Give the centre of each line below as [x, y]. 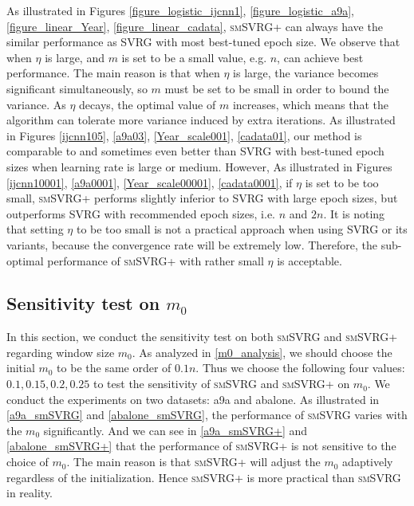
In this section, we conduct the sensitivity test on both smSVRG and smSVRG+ [202, 337]
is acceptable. [310, 260]
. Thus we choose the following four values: [300, 368]
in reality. [30, 493]
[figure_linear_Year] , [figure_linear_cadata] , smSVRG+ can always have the [195, 26]
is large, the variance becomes [306, 73]
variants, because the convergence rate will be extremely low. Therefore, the [192, 244]
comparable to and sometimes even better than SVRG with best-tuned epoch [195, 151]
